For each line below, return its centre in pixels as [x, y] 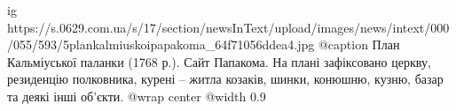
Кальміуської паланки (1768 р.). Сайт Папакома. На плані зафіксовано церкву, [219, 61]
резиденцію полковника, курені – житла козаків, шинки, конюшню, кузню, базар [225, 79]
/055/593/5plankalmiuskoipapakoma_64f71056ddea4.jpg [161, 44]
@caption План [359, 44]
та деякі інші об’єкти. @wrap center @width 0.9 [137, 96]
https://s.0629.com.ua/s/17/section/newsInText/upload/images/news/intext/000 [228, 27]
